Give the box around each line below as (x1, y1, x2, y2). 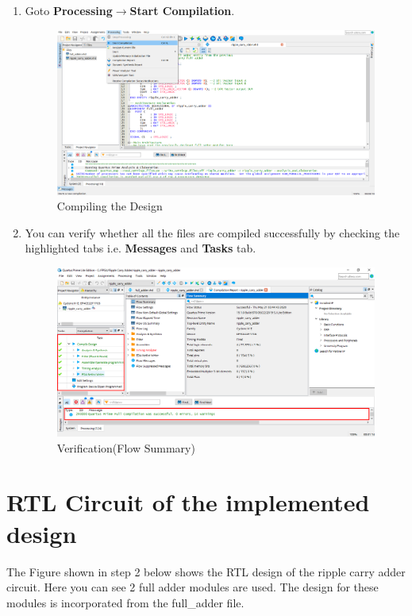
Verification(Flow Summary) (56, 439, 195, 456)
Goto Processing (25, 2, 113, 18)
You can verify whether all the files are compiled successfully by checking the (25, 224, 400, 241)
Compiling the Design (56, 198, 163, 214)
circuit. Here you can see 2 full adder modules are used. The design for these (6, 579, 379, 595)
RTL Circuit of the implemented (6, 486, 370, 518)
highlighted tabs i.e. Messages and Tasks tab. (25, 240, 256, 256)
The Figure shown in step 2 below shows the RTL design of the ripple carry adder (6, 563, 406, 579)
